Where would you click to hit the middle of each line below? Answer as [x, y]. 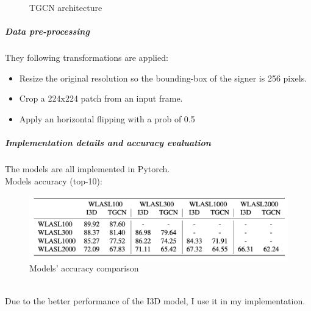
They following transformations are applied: [87, 58]
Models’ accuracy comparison [84, 268]
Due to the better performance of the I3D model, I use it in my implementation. [155, 300]
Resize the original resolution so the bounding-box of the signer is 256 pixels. [163, 78]
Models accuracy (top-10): [54, 180]
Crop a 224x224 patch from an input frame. [101, 98]
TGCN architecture [66, 7]
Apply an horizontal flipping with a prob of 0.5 [107, 118]
